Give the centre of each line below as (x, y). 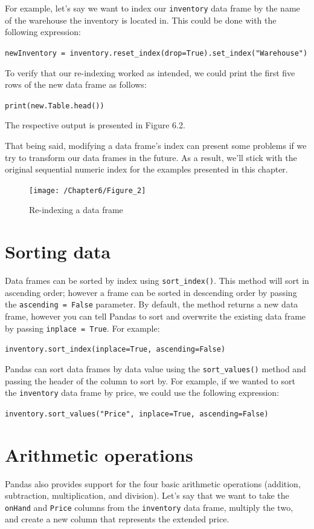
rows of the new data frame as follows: (76, 84)
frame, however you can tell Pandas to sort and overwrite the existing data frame (155, 316)
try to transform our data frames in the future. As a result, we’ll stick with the (151, 157)
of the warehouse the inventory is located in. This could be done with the (141, 20)
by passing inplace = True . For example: (82, 328)
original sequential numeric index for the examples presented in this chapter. (146, 169)
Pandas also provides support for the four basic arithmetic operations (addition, (153, 483)
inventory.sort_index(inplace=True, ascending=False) (115, 350)
